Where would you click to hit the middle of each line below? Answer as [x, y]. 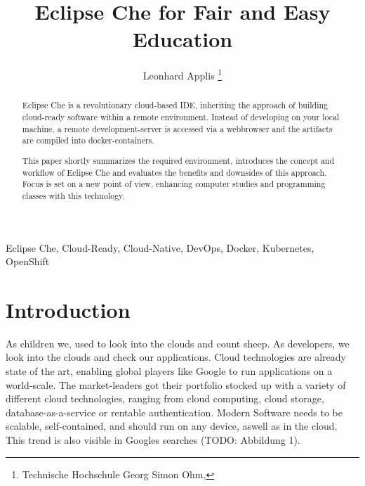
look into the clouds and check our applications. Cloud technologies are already [176, 357]
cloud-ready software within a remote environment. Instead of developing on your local [181, 117]
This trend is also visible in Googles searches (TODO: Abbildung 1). [153, 439]
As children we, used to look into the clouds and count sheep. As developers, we [178, 343]
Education [182, 39]
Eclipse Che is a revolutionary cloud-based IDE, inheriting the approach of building [175, 105]
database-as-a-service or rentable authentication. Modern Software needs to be [174, 412]
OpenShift [28, 261]
